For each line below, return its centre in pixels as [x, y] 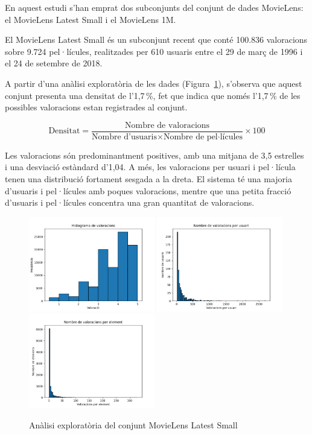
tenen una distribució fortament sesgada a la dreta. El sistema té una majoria [148, 179]
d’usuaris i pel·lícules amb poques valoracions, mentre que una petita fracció [148, 190]
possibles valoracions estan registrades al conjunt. [96, 107]
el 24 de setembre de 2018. [54, 63]
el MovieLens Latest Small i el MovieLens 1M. [91, 19]
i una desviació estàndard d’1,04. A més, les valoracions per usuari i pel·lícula [150, 167]
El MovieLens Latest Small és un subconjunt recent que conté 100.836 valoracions [156, 40]
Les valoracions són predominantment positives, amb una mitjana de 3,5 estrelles [154, 155]
